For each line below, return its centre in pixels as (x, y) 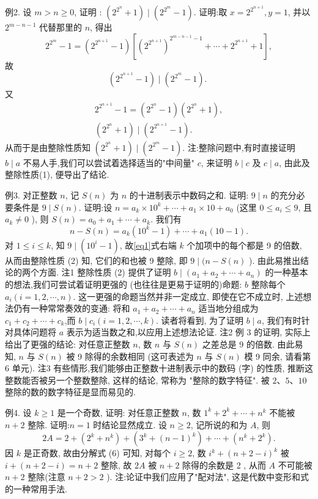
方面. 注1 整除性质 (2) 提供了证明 (105, 272)
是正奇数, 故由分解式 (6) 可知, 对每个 (97, 453)
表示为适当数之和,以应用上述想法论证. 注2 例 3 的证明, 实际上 (188, 332)
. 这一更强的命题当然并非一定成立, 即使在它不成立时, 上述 (188, 296)
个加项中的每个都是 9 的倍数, (244, 245)
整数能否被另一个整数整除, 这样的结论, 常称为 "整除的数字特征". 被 (137, 380)
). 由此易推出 (275, 260)
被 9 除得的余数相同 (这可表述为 (130, 356)
